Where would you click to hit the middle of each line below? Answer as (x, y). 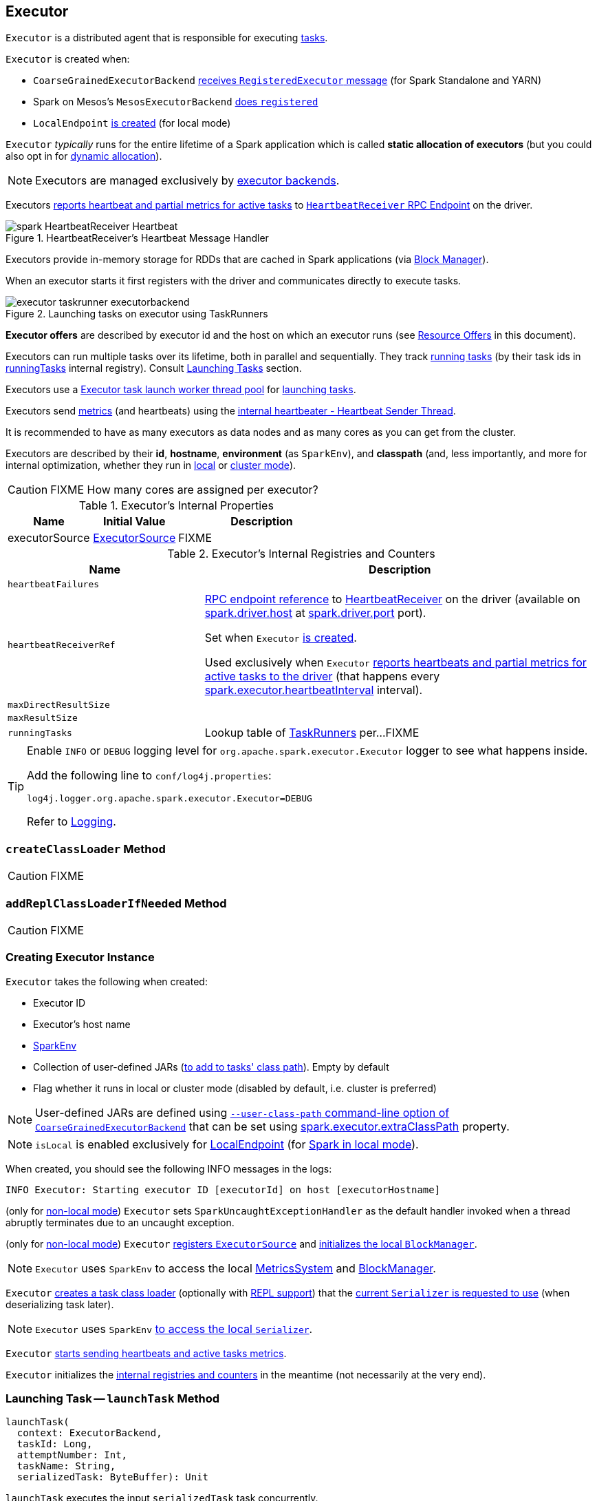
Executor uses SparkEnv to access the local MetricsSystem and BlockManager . (236, 1268)
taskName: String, (66, 1466)
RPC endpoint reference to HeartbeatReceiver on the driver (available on (392, 599)
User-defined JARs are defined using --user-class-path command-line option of (242, 1112)
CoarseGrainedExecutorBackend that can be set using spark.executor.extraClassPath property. (272, 1126)
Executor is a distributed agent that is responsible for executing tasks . (167, 38)
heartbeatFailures (54, 585)
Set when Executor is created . (281, 638)
